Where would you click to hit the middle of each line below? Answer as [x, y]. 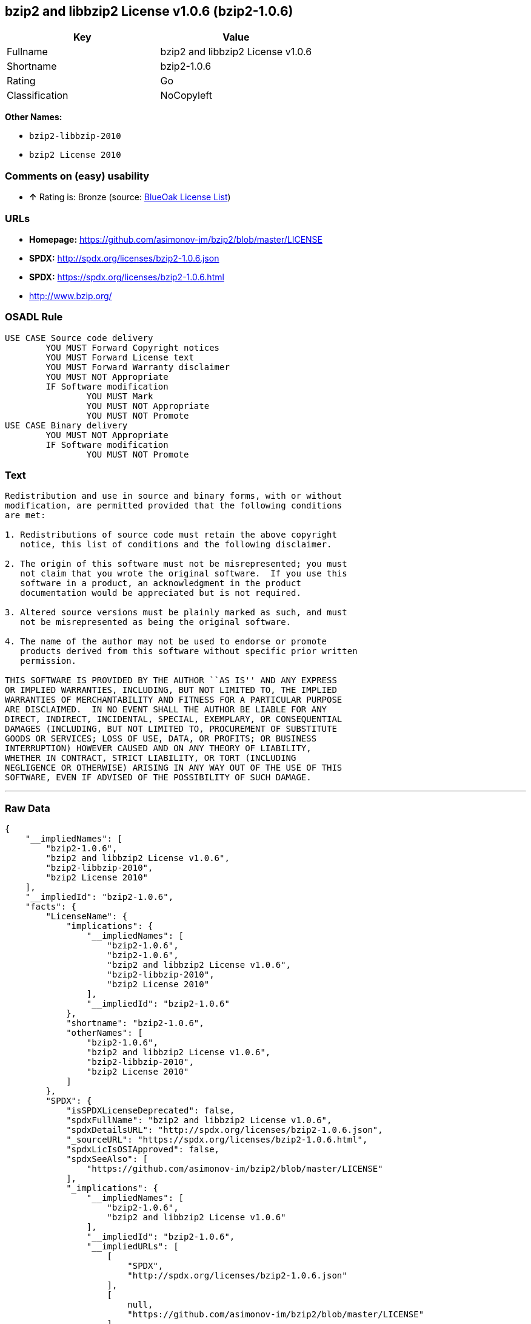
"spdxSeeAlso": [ [107, 1159]
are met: [25, 515]
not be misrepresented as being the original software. [156, 622]
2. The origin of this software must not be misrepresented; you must [176, 564]
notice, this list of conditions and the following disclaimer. [176, 545]
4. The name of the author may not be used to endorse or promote [166, 642]
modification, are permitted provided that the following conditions [174, 506]
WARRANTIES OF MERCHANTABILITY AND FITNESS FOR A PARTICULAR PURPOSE [174, 700]
